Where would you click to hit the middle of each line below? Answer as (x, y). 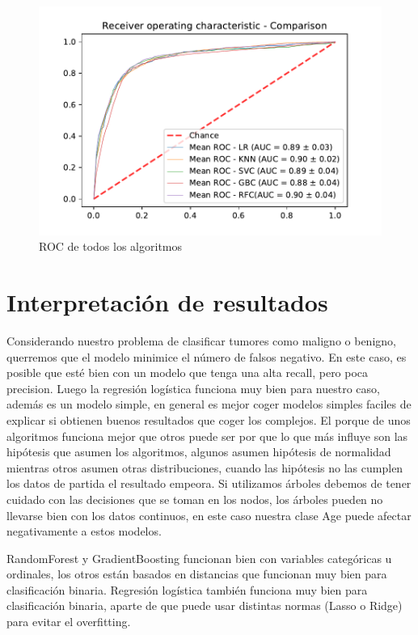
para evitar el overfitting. (69, 622)
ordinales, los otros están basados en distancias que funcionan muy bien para (197, 574)
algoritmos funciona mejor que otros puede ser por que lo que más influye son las (207, 436)
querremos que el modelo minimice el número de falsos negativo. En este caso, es (207, 356)
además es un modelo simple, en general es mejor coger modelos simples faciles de (209, 404)
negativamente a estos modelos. (84, 531)
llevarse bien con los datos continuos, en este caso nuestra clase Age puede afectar (209, 515)
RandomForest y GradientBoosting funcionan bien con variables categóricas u (199, 558)
